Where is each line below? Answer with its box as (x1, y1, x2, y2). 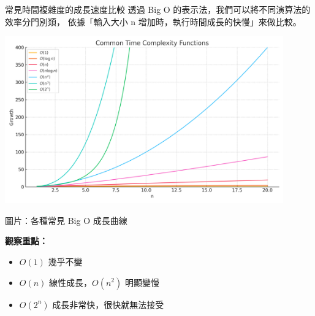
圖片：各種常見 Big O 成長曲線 (5, 214, 127, 226)
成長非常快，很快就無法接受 (52, 298, 164, 310)
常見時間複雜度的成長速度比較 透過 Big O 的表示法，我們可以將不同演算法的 (5, 3, 311, 15)
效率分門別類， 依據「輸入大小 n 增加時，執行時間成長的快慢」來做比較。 (5, 15, 302, 28)
